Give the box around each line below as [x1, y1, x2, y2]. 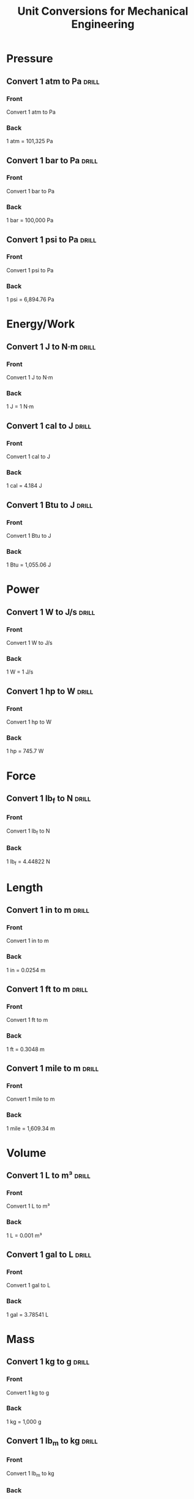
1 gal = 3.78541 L [6, 1311, 49, 1318]
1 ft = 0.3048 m [6, 1045, 45, 1053]
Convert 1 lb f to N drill [6, 794, 91, 805]
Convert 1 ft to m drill [6, 984, 89, 994]
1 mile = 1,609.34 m [6, 1125, 55, 1132]
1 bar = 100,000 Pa [6, 217, 54, 224]
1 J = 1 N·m [6, 403, 34, 411]
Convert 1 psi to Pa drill [6, 234, 97, 245]
